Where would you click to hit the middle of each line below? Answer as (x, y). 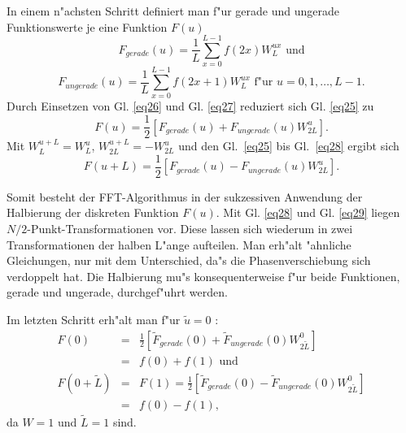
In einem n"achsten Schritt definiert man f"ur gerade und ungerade (173, 11)
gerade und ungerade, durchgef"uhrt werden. (117, 292)
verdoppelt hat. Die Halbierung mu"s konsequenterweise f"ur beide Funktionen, (203, 276)
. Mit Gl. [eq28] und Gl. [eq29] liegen (308, 212)
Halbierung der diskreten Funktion (93, 212)
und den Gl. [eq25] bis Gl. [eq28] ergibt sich (289, 146)
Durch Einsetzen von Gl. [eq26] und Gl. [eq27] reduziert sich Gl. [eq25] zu (190, 106)
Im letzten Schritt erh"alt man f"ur (94, 319)
